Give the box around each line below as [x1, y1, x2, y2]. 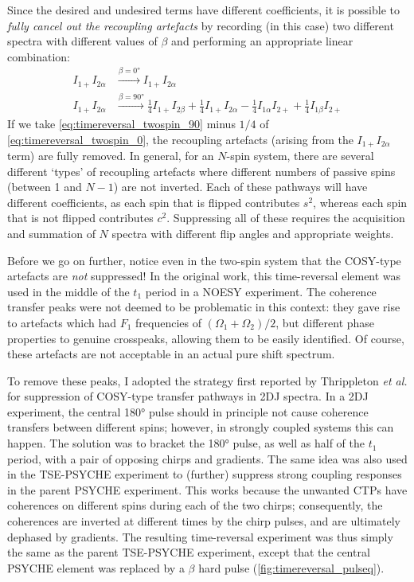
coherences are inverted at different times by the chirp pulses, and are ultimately [7, 513, 401, 529]
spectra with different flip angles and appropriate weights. [111, 225, 394, 241]
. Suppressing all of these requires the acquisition [166, 209, 405, 226]
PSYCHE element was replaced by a [7, 559, 185, 576]
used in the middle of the [7, 283, 130, 299]
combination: [7, 48, 70, 64]
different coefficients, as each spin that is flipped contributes [7, 193, 300, 210]
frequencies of [135, 314, 201, 330]
